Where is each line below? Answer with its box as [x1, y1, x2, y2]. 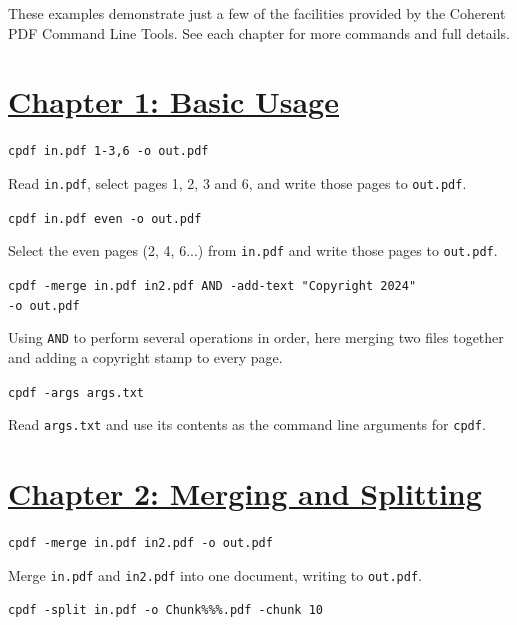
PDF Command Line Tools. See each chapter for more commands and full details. [8, 22, 510, 43]
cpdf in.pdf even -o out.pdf [8, 211, 202, 226]
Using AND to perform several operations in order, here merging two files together [8, 327, 504, 348]
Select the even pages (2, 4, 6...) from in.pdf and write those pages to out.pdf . [8, 240, 498, 261]
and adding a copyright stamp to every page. [8, 346, 283, 367]
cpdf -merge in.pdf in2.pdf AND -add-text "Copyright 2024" [8, 278, 417, 293]
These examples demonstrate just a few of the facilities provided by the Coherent [8, 3, 506, 23]
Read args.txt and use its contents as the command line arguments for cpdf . [8, 414, 486, 435]
